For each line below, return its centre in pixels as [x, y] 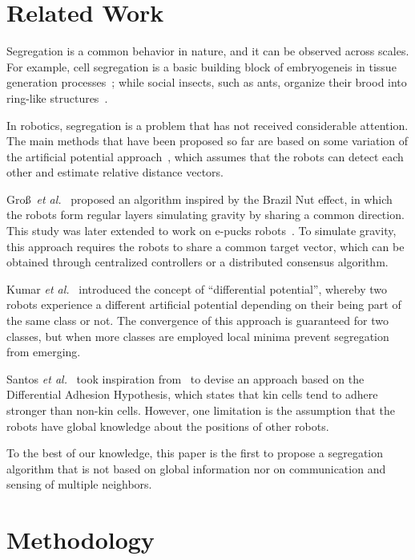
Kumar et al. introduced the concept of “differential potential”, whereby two [197, 288]
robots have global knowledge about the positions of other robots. [168, 426]
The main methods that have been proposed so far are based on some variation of [207, 141]
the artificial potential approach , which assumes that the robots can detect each [205, 156]
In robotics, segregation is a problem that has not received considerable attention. [207, 125]
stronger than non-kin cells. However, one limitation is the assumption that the [201, 410]
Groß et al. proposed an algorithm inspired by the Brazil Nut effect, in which [199, 199]
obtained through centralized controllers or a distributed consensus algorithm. [197, 262]
